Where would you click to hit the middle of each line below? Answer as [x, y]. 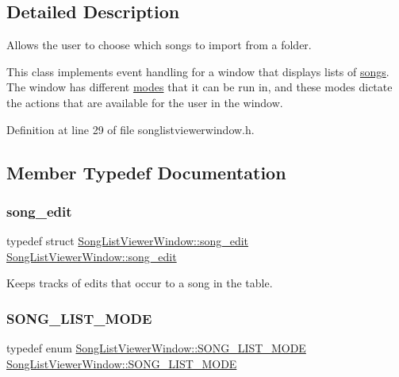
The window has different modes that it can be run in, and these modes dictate [199, 87]
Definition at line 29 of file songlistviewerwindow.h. [130, 129]
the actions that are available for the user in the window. [145, 102]
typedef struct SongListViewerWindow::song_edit [128, 241]
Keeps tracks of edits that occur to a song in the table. [140, 283]
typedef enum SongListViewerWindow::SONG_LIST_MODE [156, 348]
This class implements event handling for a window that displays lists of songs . [198, 71]
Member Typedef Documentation [146, 172]
